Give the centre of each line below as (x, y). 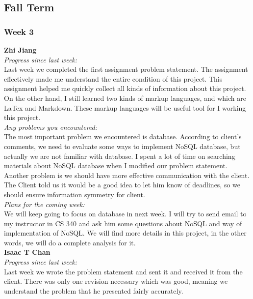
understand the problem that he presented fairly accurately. (94, 290)
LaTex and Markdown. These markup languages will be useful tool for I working (125, 107)
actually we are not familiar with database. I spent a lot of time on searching (120, 156)
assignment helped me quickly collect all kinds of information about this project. (125, 88)
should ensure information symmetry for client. (75, 194)
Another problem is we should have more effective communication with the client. (127, 175)
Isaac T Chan (27, 252)
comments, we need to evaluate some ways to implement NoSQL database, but (122, 146)
